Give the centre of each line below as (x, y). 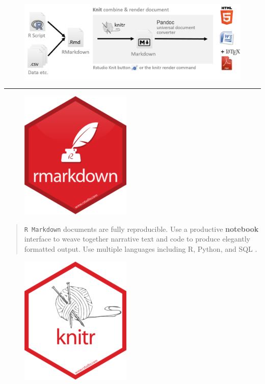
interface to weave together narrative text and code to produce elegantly (137, 239)
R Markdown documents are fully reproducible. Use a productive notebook (141, 229)
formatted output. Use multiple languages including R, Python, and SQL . (141, 249)
